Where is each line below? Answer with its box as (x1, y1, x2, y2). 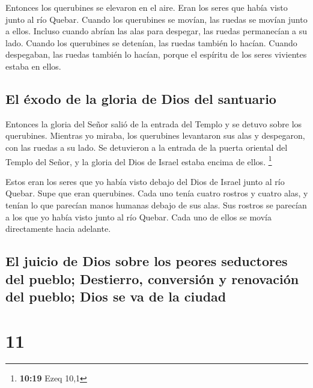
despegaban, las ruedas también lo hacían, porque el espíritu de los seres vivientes (5, 48, 307, 61)
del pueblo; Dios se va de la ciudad (5, 286, 226, 305)
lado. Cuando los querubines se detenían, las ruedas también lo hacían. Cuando (5, 36, 297, 49)
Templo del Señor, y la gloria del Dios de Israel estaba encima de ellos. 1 (5, 153, 272, 168)
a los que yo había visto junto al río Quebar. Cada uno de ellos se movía (5, 210, 272, 223)
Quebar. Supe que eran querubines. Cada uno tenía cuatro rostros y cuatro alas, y (5, 187, 308, 199)
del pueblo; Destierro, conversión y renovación (5, 269, 299, 288)
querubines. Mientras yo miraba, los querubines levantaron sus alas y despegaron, (5, 129, 305, 142)
